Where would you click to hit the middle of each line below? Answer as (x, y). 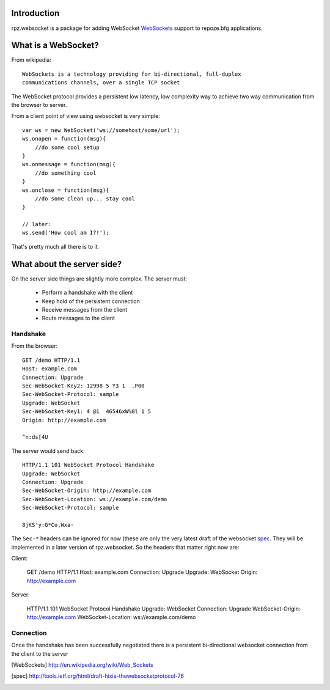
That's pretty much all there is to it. (55, 246)
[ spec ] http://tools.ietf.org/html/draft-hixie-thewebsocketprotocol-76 (98, 676)
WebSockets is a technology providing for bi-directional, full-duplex (132, 74)
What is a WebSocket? (55, 46)
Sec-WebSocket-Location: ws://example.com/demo (95, 499)
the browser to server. (39, 105)
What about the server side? (67, 264)
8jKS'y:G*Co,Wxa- (48, 525)
